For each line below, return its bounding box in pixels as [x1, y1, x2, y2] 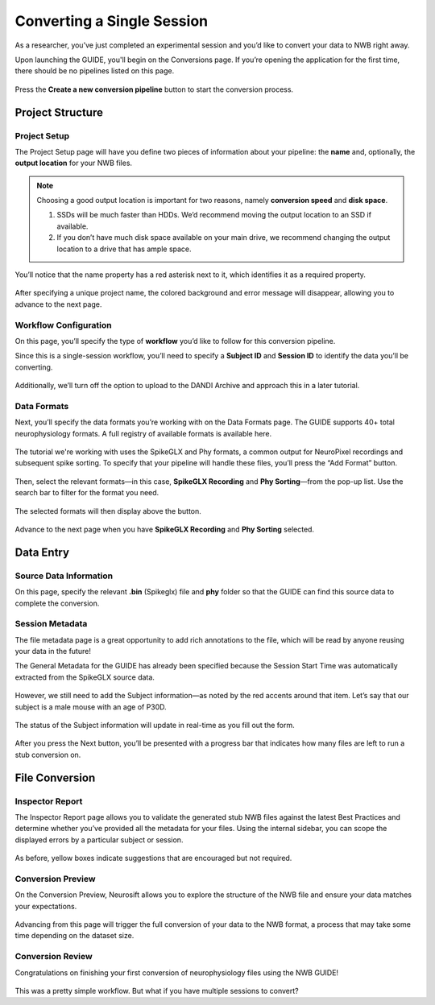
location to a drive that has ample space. [56, 244, 193, 254]
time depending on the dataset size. [14, 931, 135, 941]
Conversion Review [14, 951, 93, 962]
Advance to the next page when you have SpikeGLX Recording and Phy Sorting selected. [14, 524, 314, 534]
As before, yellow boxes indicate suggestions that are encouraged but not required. [14, 854, 292, 863]
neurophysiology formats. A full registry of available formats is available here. [14, 428, 272, 438]
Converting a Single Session [14, 12, 209, 30]
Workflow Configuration [14, 319, 112, 330]
